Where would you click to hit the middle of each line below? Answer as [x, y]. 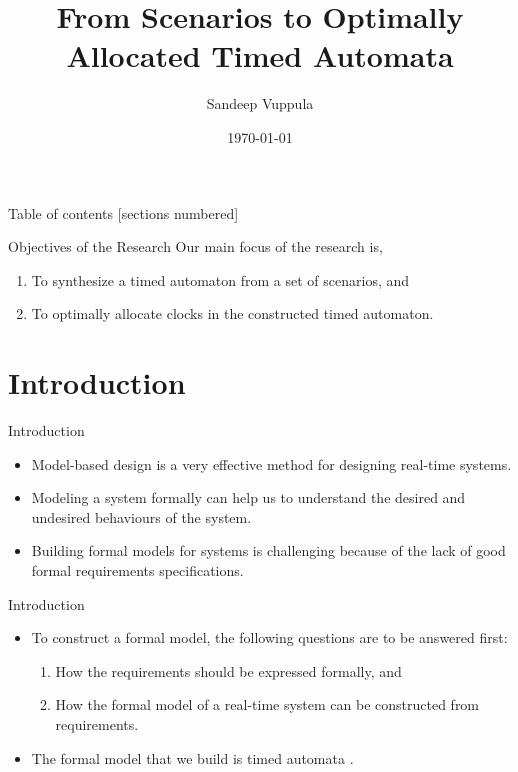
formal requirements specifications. [137, 569]
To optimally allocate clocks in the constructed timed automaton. [232, 313]
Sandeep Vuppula [260, 103]
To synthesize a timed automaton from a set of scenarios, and [220, 279]
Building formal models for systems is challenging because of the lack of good [268, 550]
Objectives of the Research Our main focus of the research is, [195, 246]
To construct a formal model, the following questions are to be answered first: [269, 637]
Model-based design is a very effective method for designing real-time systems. [271, 463]
